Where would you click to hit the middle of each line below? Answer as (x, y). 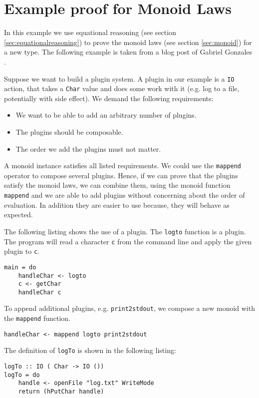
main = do (20, 267)
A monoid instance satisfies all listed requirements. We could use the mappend (123, 165)
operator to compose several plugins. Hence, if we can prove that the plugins (121, 175)
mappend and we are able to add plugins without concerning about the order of (125, 195)
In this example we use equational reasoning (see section (90, 32)
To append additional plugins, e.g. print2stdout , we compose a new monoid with (129, 308)
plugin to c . (22, 251)
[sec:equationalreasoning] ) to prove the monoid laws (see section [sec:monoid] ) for (128, 42)
